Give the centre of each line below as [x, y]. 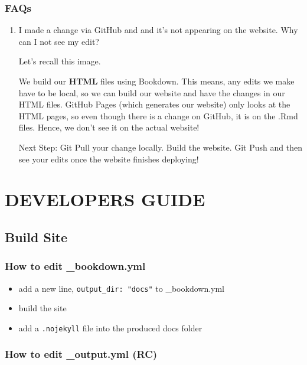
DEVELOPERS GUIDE [105, 199]
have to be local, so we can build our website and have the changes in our [152, 92]
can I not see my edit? [59, 41]
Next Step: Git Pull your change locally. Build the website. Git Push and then [160, 147]
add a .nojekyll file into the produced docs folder [110, 327]
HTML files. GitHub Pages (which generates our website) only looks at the [154, 104]
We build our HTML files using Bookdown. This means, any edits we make [156, 81]
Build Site [36, 237]
